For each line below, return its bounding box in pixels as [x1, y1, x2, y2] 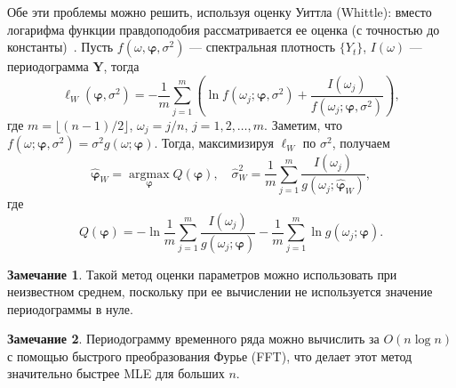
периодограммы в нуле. [7, 299, 133, 318]
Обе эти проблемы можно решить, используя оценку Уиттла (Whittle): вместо [7, 3, 432, 20]
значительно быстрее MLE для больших [7, 364, 225, 383]
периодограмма [7, 57, 89, 76]
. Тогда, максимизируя [154, 133, 274, 152]
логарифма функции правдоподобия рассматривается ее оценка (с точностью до [7, 20, 440, 38]
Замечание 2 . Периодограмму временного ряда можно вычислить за [7, 329, 380, 348]
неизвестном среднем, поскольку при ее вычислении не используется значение [7, 282, 433, 301]
